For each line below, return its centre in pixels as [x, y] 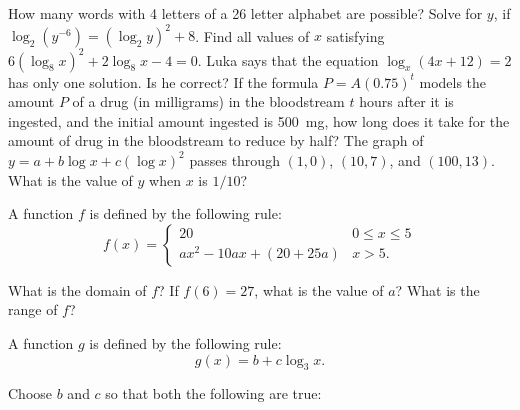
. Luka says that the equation [288, 59]
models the [453, 81]
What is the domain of [77, 289]
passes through [234, 159]
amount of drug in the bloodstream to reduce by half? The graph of [216, 140]
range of [33, 309]
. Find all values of [252, 35]
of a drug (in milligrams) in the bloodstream [208, 101]
